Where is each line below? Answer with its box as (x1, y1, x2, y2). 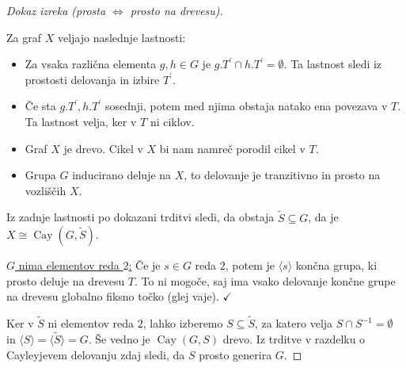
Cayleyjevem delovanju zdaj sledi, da (6, 346, 185, 362)
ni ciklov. (150, 113, 195, 129)
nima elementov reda (18, 257, 120, 274)
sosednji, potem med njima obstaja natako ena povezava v (104, 98, 388, 114)
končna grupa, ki (295, 257, 378, 274)
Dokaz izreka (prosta (6, 2, 106, 18)
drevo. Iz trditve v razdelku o (222, 330, 366, 347)
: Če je (128, 257, 161, 274)
